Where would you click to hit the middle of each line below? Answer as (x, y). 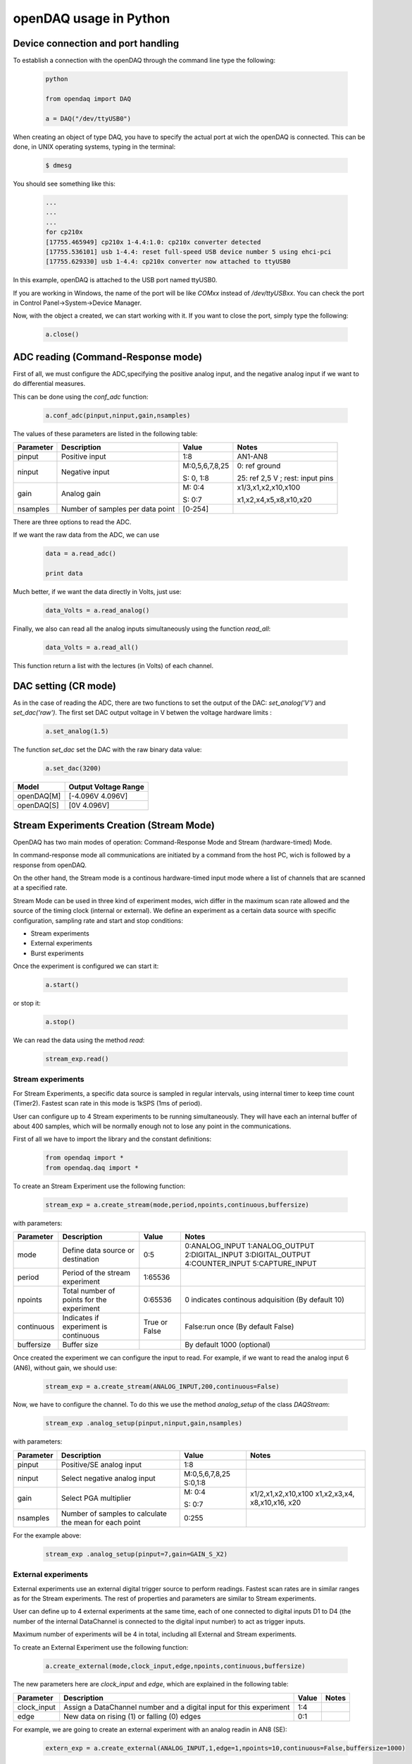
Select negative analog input (108, 1478)
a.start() (62, 985)
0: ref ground (259, 466)
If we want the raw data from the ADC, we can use (86, 535)
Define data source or (99, 1250)
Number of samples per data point (118, 509)
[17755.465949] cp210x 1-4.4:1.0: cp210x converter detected (153, 242)
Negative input (85, 472)
